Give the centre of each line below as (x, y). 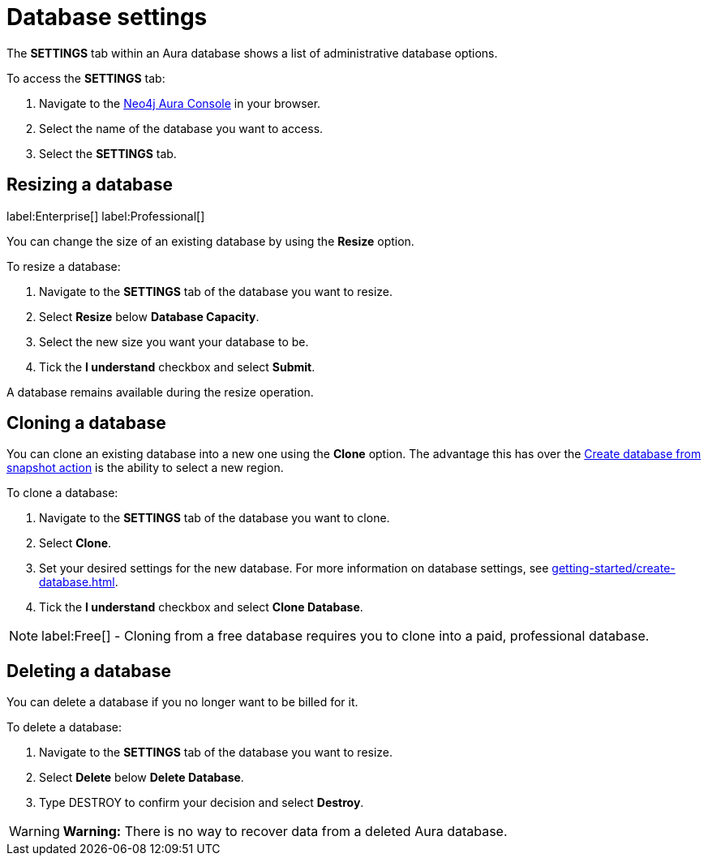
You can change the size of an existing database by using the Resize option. (210, 241)
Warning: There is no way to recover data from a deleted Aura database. (285, 832)
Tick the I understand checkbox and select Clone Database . (201, 607)
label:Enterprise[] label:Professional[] (106, 216)
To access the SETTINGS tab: (86, 78)
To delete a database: (64, 727)
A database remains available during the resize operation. (160, 392)
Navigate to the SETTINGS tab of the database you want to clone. (215, 518)
